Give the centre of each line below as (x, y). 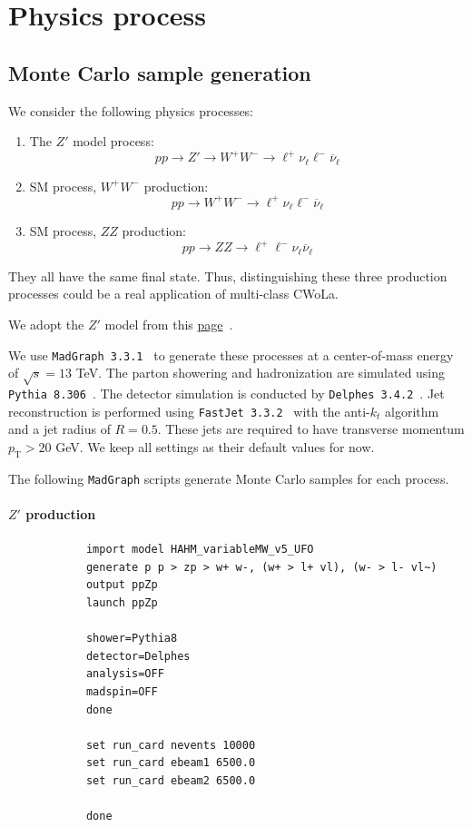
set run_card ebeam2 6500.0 (171, 780)
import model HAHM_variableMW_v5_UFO (200, 550)
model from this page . (169, 324)
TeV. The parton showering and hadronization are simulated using (261, 373)
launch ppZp (122, 602)
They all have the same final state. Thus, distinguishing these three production (228, 276)
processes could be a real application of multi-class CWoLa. (173, 294)
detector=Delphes (138, 656)
